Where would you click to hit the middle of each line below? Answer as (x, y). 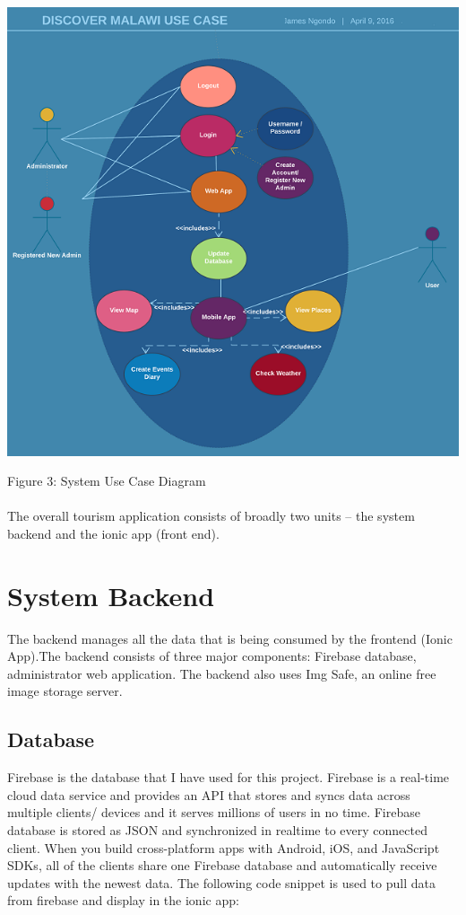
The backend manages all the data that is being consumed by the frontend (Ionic (230, 638)
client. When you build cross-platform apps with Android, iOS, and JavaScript (224, 847)
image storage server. (65, 691)
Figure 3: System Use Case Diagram (107, 481)
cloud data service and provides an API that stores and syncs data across (209, 794)
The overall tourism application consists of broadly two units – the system (211, 516)
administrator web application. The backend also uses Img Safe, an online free (222, 673)
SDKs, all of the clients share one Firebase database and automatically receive (222, 865)
